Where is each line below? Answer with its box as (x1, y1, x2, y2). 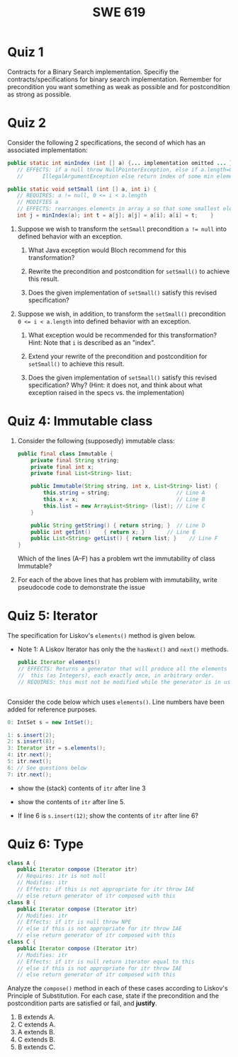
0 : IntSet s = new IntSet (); (7, 719, 93, 726)
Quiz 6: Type (7, 836, 84, 852)
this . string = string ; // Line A (43, 489, 205, 496)
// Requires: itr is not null (16, 872, 106, 880)
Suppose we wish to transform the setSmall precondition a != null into (17, 224, 227, 233)
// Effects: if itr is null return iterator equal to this (16, 958, 195, 965)
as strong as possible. (7, 90, 72, 98)
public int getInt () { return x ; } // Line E (30, 528, 196, 535)
